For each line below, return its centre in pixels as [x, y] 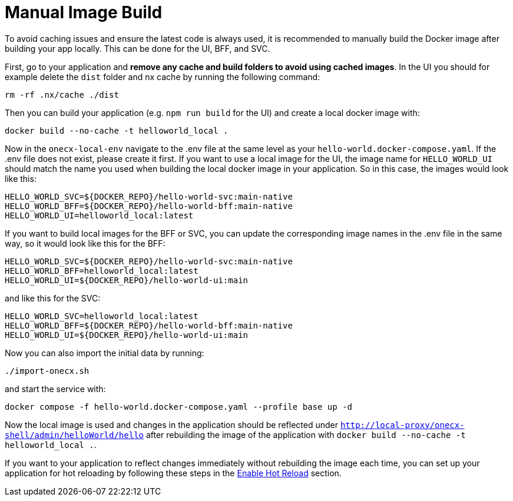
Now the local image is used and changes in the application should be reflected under [171, 424]
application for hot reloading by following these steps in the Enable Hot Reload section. [173, 473]
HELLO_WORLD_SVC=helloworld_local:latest [102, 316]
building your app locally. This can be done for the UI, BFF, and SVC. [138, 48]
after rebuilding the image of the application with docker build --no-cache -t [306, 434]
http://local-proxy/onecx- [402, 425]
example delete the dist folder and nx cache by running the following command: [163, 77]
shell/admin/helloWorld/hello [75, 435]
